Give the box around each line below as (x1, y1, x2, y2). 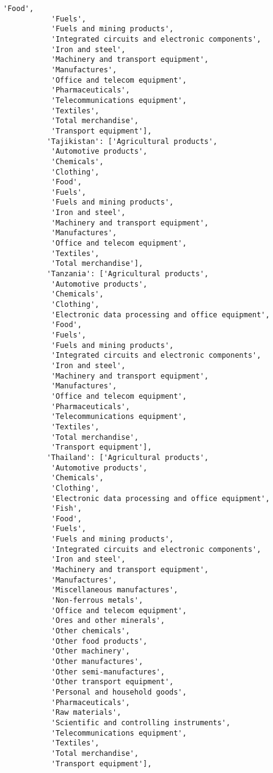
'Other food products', (51, 636, 148, 646)
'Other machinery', (51, 647, 130, 656)
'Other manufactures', (51, 657, 144, 666)
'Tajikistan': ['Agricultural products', (46, 137, 217, 146)
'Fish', (51, 504, 82, 513)
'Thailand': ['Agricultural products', (46, 453, 209, 462)
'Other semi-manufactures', (51, 667, 165, 676)
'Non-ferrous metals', (51, 596, 144, 605)
